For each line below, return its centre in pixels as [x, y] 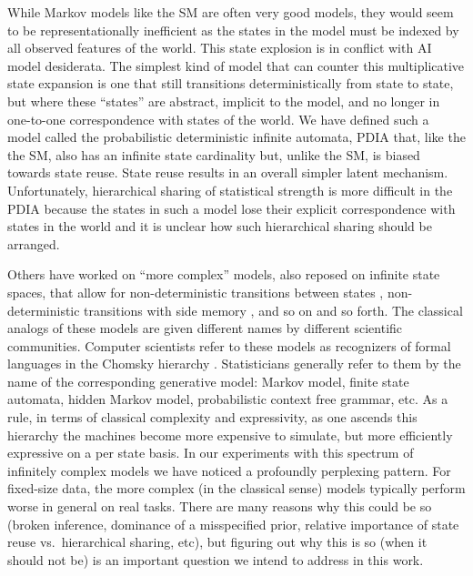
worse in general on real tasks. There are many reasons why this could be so [220, 506]
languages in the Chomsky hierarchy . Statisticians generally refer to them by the [234, 364]
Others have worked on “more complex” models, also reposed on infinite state [224, 274]
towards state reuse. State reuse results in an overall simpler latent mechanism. [228, 172]
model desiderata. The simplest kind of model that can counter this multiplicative [236, 65]
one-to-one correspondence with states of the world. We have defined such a [218, 119]
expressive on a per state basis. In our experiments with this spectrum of [211, 453]
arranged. [34, 243]
